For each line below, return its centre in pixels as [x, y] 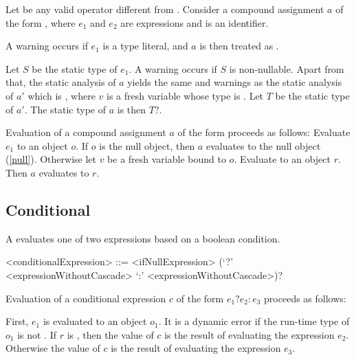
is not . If [37, 334]
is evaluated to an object [95, 321]
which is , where [62, 95]
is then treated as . [239, 46]
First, [17, 321]
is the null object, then [147, 145]
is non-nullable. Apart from [287, 68]
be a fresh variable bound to [167, 159]
